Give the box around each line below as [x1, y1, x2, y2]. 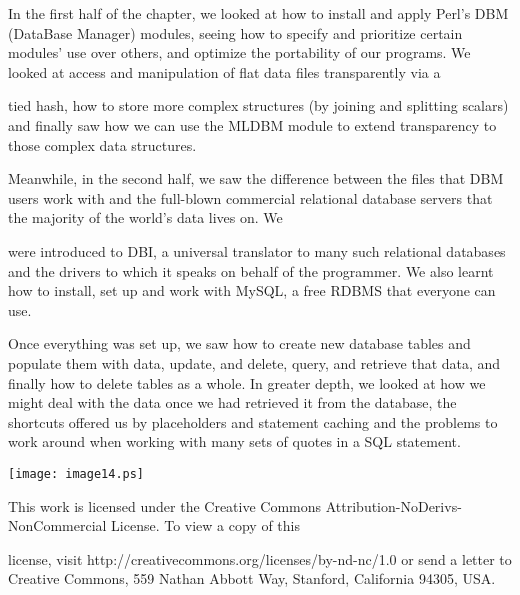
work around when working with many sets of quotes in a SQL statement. [8, 431, 461, 452]
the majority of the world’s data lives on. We [8, 207, 283, 228]
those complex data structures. [8, 134, 197, 155]
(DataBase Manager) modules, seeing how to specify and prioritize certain [8, 22, 463, 43]
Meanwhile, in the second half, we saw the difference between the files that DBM [8, 168, 504, 189]
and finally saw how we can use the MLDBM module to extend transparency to [8, 114, 497, 135]
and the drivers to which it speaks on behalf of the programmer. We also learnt [8, 260, 494, 281]
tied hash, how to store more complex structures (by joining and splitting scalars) [8, 95, 509, 116]
